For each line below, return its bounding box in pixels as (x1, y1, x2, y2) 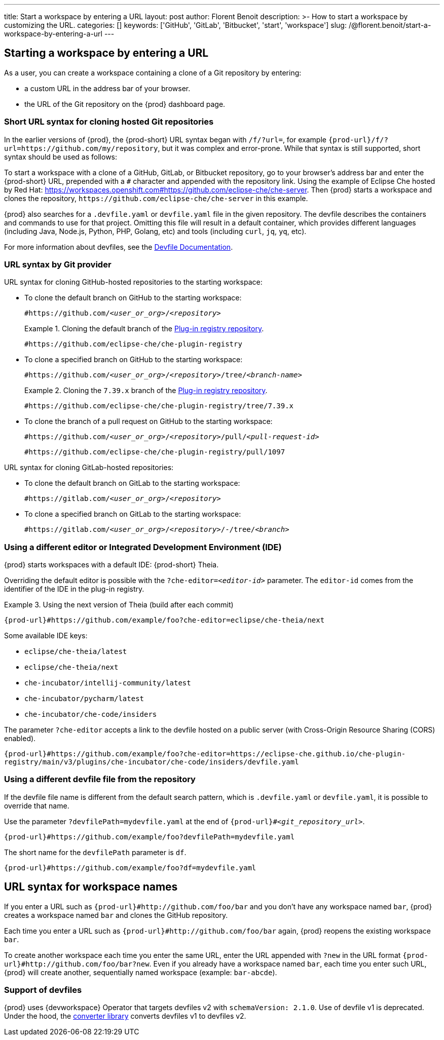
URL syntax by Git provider (4, 259, 112, 269)
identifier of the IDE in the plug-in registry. (4, 585, 144, 594)
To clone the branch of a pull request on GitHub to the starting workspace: (24, 417, 273, 426)
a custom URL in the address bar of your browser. (24, 84, 191, 93)
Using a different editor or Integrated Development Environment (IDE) (4, 542, 282, 552)
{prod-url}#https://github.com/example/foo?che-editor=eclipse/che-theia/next (4, 616, 325, 625)
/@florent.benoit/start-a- (348, 21, 431, 29)
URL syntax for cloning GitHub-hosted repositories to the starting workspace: (4, 278, 263, 287)
